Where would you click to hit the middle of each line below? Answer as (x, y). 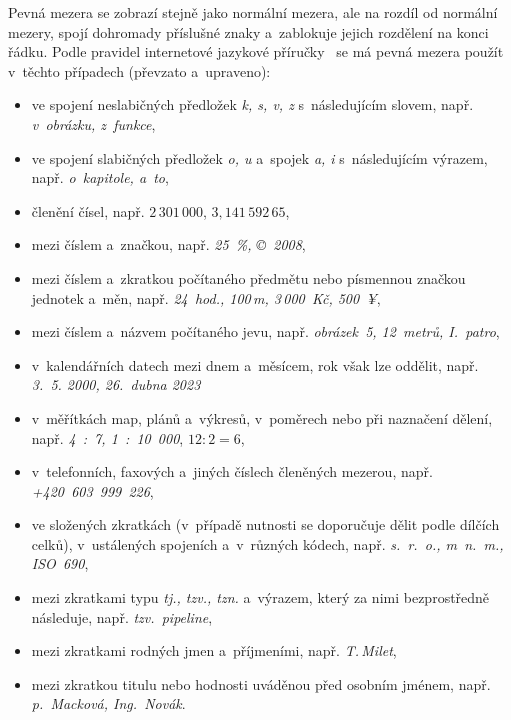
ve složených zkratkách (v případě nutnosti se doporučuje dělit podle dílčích (265, 524)
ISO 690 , (60, 563)
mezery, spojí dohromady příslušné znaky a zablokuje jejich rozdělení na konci (248, 31)
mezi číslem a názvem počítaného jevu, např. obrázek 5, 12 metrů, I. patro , (265, 331)
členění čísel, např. (88, 210)
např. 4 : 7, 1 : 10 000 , (107, 437)
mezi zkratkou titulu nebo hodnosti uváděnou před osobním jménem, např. (261, 683)
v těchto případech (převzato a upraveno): (139, 70)
